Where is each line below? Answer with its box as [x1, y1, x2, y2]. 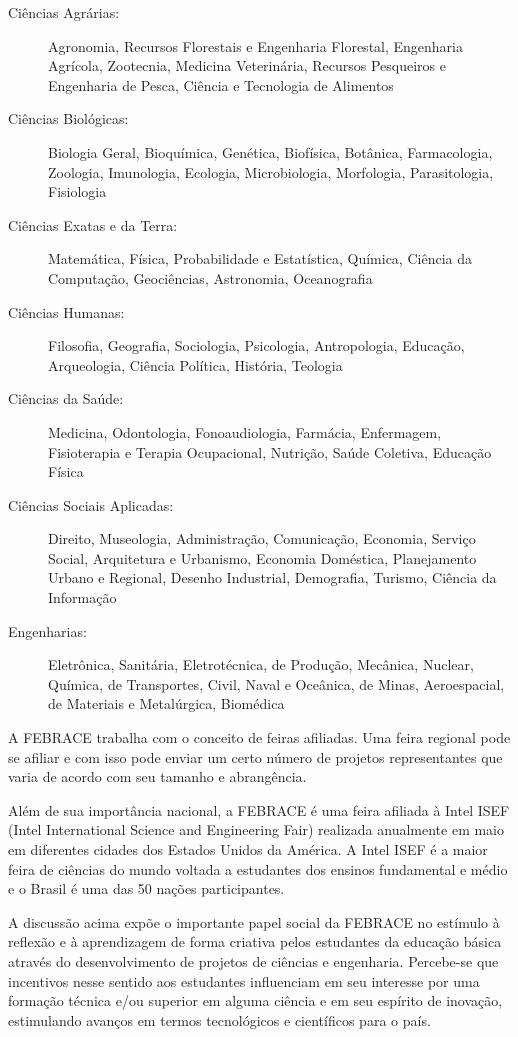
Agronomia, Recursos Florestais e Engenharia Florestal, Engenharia [48, 35, 464, 56]
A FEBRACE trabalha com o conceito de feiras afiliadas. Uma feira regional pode [8, 727, 511, 748]
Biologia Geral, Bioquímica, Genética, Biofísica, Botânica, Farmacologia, [48, 141, 493, 162]
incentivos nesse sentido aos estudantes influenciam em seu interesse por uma [8, 970, 480, 991]
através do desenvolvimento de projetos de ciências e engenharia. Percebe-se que [8, 950, 499, 971]
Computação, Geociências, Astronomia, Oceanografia [48, 267, 373, 288]
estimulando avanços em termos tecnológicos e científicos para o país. [8, 1009, 431, 1030]
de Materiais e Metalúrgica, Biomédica [48, 693, 285, 714]
